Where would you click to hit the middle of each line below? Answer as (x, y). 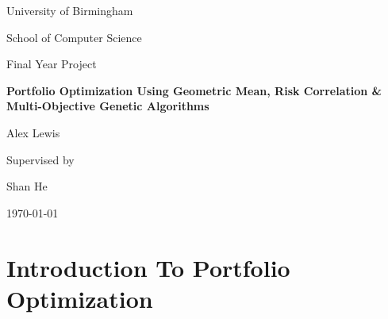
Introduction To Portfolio (148, 267)
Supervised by (40, 159)
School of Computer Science (74, 37)
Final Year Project (52, 64)
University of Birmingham (70, 10)
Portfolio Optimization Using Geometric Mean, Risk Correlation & (194, 90)
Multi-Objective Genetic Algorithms (108, 106)
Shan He (27, 186)
